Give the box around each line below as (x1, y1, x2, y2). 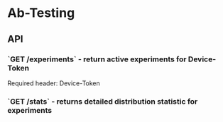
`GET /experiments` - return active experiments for (7, 54, 187, 64)
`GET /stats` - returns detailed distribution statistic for (7, 97, 198, 106)
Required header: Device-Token (7, 79, 101, 87)
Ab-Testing (7, 5, 75, 21)
